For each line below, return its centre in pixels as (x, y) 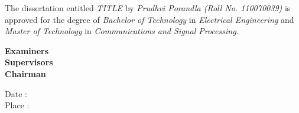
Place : (17, 105)
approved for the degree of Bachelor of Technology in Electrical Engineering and (149, 19)
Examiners (27, 50)
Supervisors (29, 62)
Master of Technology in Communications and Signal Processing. (122, 31)
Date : (16, 93)
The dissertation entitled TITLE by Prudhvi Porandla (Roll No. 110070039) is (148, 8)
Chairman (25, 73)
